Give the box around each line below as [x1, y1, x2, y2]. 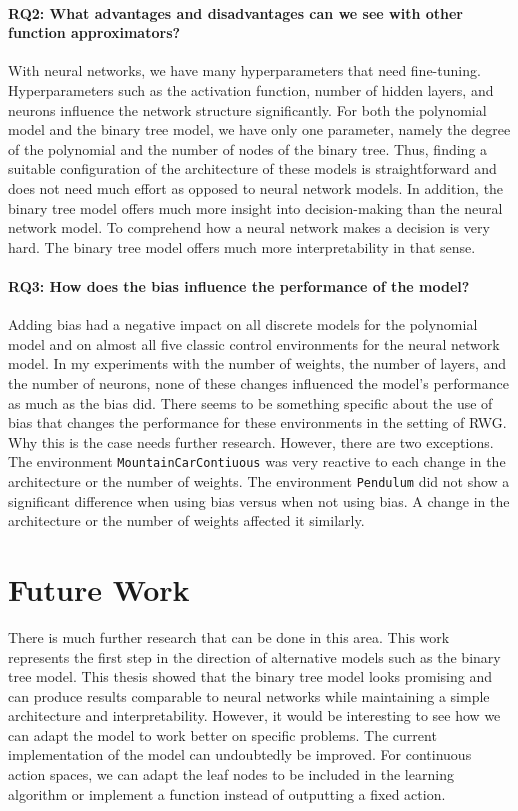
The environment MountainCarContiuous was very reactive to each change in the [8, 451, 506, 472]
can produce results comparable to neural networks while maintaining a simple [8, 685, 490, 706]
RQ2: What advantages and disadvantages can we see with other [8, 2, 463, 23]
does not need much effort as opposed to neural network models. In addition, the [8, 177, 504, 198]
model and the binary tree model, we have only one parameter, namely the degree [8, 119, 511, 140]
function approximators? [8, 22, 181, 43]
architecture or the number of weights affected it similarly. [8, 510, 365, 531]
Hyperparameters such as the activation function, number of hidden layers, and [8, 79, 494, 100]
